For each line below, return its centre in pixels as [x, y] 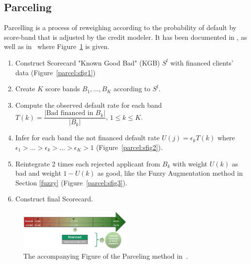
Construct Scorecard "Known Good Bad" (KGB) [88, 62]
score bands [63, 89]
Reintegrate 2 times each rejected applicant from [88, 163]
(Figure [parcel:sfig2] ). [129, 147]
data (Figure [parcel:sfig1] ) [55, 72]
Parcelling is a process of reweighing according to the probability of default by [120, 27]
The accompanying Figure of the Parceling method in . [106, 256]
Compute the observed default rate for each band [89, 105]
